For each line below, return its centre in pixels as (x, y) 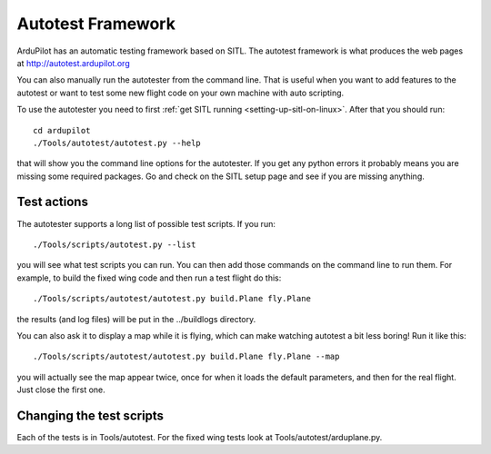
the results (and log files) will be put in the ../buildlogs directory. (136, 319)
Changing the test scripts (90, 415)
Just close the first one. (61, 390)
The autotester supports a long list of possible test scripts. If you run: (146, 223)
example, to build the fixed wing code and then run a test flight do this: (149, 278)
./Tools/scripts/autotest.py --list (115, 244)
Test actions (52, 202)
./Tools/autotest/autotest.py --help (117, 143)
